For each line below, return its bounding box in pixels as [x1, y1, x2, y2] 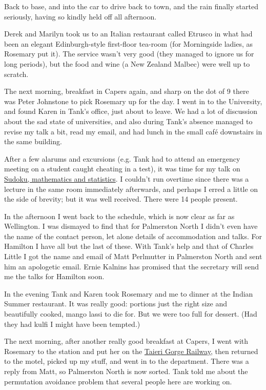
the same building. [4, 136, 62, 147]
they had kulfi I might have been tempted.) [4, 318, 140, 329]
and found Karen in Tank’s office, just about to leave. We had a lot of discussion [4, 106, 257, 116]
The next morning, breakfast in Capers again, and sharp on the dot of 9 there [4, 86, 249, 96]
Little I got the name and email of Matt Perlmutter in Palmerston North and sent [4, 251, 262, 262]
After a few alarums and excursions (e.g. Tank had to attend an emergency [4, 153, 240, 164]
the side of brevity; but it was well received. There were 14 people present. [4, 193, 238, 204]
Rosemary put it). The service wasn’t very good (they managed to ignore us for [4, 48, 254, 59]
